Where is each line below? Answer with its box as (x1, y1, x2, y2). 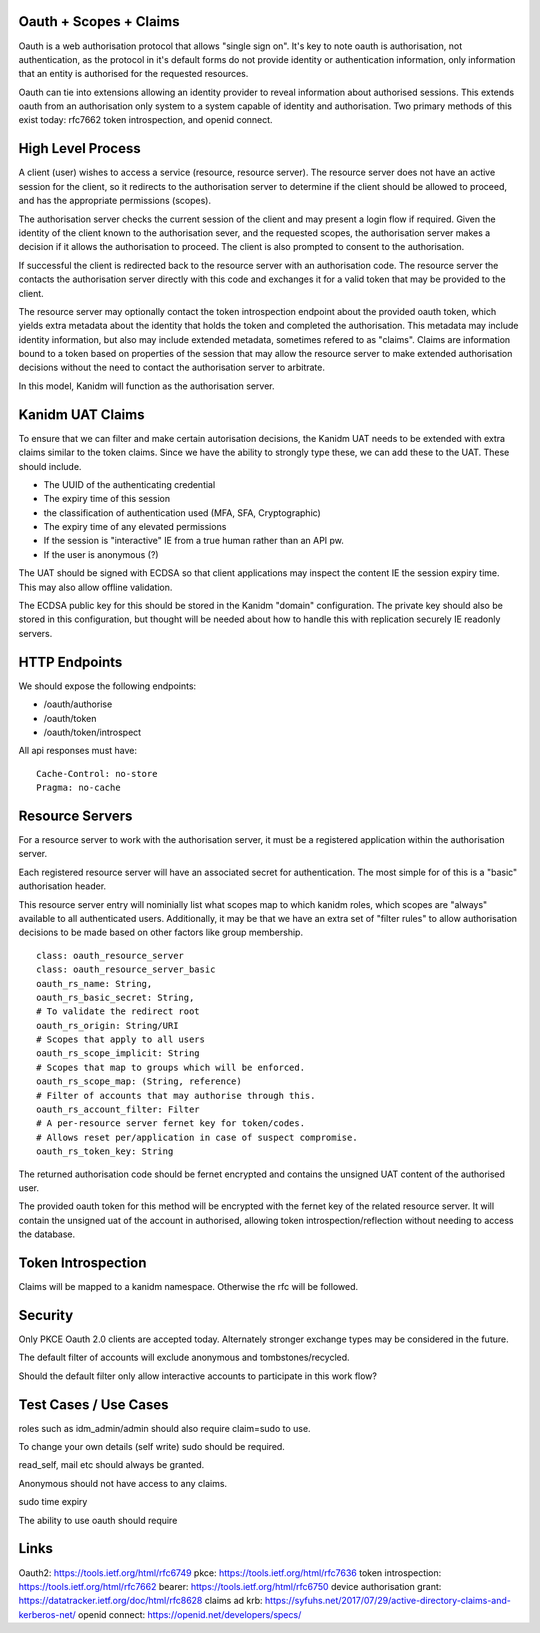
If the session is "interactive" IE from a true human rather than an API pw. (43, 535, 345, 547)
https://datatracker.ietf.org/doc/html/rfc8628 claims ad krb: (18, 1595, 264, 1607)
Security (18, 1306, 74, 1324)
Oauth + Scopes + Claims (18, 13, 180, 30)
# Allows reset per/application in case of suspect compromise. (36, 1131, 359, 1143)
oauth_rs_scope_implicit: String (36, 1048, 200, 1059)
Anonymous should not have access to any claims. (18, 1477, 228, 1489)
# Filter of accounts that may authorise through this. (36, 1090, 316, 1101)
